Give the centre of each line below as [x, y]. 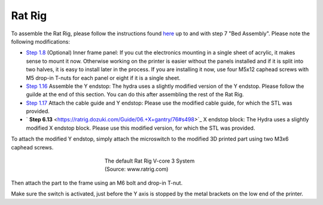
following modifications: [40, 41]
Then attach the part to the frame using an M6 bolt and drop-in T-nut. [97, 183]
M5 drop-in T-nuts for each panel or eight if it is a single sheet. [103, 78]
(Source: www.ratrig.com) [137, 169]
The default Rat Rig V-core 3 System [150, 161]
